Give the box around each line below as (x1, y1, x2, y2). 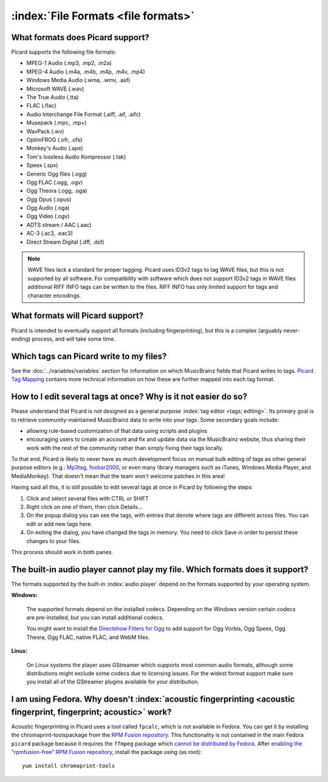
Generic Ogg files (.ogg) (26, 170, 87, 178)
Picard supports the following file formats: (11, 49, 117, 56)
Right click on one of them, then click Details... (26, 503, 143, 511)
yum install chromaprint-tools (22, 763, 115, 769)
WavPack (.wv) (26, 128, 64, 135)
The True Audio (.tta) (26, 94, 79, 101)
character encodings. (27, 292, 81, 299)
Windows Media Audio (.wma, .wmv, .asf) (26, 77, 131, 84)
